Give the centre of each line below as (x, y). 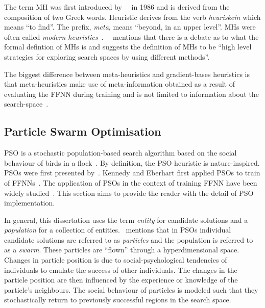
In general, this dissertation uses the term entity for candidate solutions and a (126, 220)
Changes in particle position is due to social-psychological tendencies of (116, 260)
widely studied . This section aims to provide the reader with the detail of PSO (129, 193)
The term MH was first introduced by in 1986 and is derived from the (117, 7)
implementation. (30, 203)
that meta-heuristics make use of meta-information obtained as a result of (119, 84)
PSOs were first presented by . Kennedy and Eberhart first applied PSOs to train (132, 173)
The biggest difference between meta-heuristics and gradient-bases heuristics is (127, 74)
